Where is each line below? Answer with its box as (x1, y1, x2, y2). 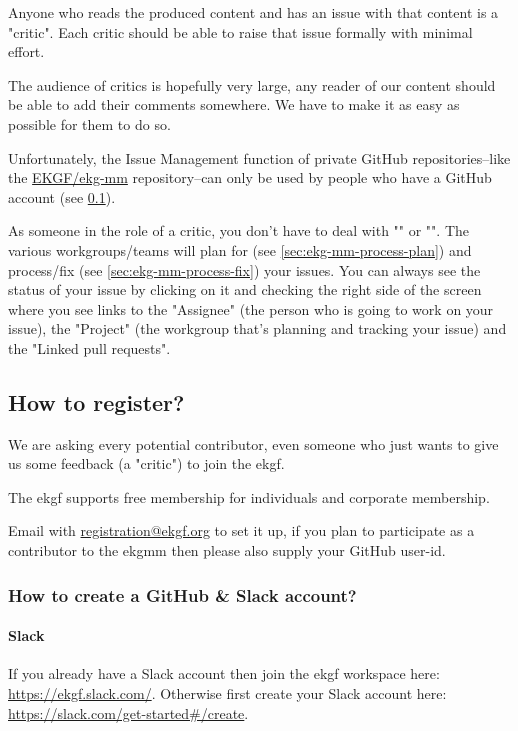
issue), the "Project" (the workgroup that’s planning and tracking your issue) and (8, 318, 507, 339)
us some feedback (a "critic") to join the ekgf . (8, 453, 285, 474)
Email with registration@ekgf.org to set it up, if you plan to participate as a (8, 520, 475, 541)
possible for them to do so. (8, 113, 171, 134)
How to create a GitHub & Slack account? (8, 582, 357, 607)
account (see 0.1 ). (8, 186, 116, 207)
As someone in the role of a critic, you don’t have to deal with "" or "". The (8, 220, 470, 241)
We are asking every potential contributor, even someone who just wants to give (8, 433, 499, 454)
